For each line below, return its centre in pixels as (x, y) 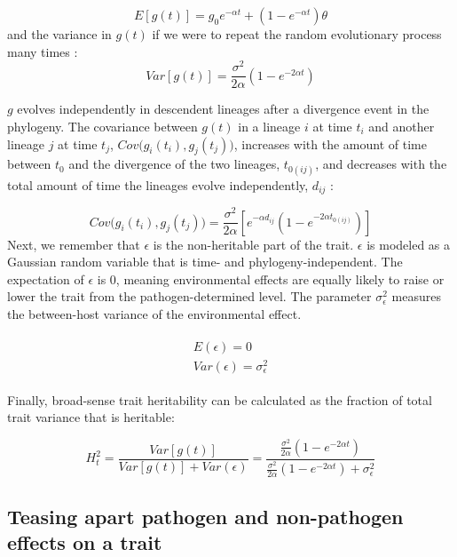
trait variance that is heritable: (91, 417)
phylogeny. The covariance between (102, 126)
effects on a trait (85, 541)
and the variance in (59, 34)
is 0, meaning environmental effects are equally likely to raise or (271, 278)
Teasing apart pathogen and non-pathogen (205, 516)
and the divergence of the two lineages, (174, 164)
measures (416, 296)
